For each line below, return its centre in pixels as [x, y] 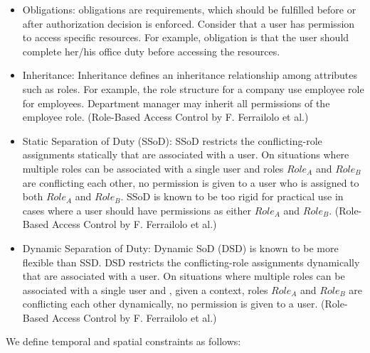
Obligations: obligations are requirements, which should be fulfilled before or [189, 9]
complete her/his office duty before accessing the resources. [151, 51]
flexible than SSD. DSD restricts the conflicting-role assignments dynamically [191, 262]
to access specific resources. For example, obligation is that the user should [186, 37]
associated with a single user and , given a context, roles [145, 289]
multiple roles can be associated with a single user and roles [153, 168]
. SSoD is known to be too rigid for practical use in [232, 196]
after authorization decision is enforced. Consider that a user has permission [189, 23]
